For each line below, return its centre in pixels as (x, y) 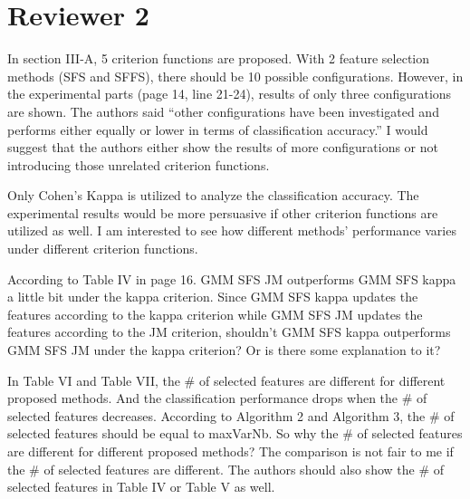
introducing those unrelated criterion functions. (139, 164)
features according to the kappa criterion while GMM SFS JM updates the (215, 314)
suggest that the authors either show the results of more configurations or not (223, 147)
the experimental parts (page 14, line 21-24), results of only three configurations (230, 94)
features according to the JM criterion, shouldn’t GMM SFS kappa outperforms (229, 332)
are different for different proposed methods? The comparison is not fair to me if (230, 451)
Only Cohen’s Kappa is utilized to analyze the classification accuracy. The (213, 195)
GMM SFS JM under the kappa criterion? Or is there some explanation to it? (224, 350)
